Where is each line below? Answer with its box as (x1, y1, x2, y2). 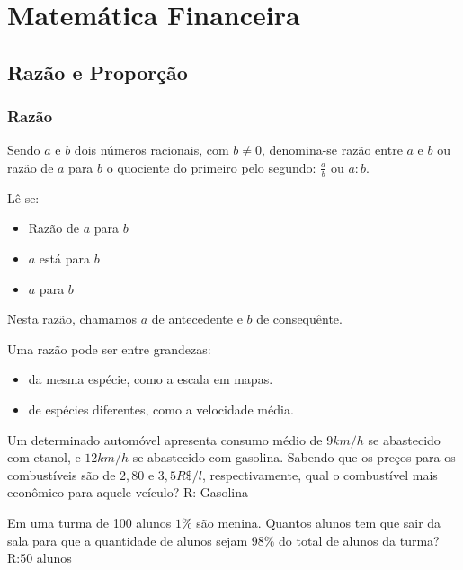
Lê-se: (7, 188, 40, 207)
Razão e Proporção (7, 58, 188, 85)
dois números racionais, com (74, 140, 229, 159)
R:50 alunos (7, 548, 72, 567)
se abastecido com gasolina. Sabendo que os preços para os (132, 448, 456, 467)
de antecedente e (151, 309, 243, 328)
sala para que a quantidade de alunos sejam (7, 530, 248, 549)
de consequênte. (256, 309, 343, 328)
